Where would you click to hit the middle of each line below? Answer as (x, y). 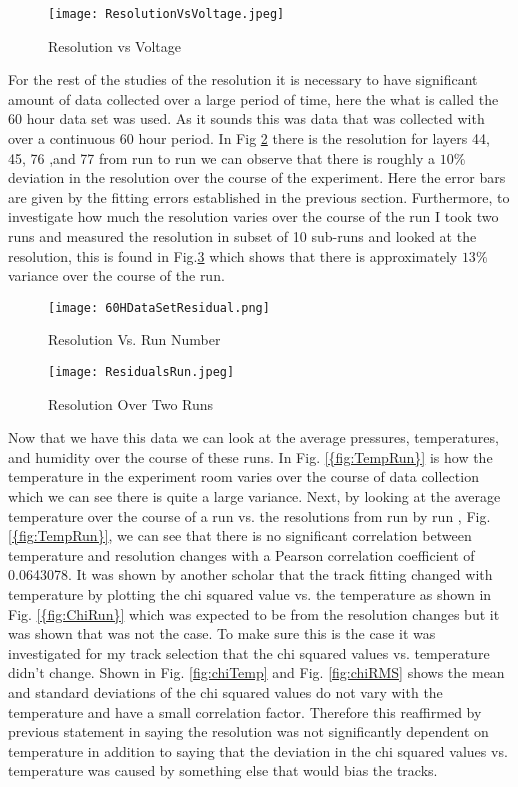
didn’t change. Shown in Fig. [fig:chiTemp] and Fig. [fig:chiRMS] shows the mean (256, 672)
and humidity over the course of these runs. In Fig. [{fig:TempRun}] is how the (250, 456)
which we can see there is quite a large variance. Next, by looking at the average (254, 496)
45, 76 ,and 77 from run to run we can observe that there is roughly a (221, 157)
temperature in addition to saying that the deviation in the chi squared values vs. (258, 750)
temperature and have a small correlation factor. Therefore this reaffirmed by (245, 711)
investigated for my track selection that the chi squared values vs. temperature (249, 652)
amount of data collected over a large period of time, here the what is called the (253, 98)
